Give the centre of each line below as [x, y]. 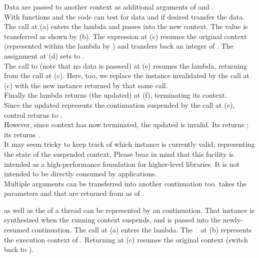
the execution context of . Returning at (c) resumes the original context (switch [126, 239]
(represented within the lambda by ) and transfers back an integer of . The [119, 46]
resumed [17, 230]
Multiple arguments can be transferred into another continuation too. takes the [125, 183]
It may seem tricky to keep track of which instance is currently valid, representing [129, 144]
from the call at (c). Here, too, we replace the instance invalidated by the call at [127, 75]
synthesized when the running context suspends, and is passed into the [112, 220]
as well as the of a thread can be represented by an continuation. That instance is [129, 210]
